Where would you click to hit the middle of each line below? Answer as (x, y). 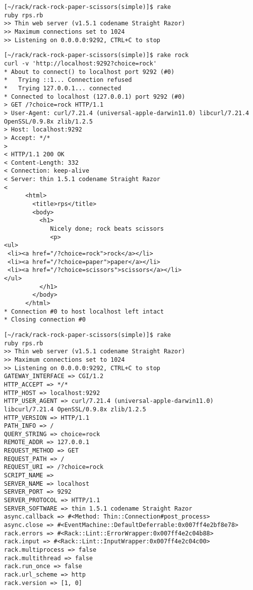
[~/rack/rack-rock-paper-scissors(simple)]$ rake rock (96, 55)
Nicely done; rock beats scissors (107, 229)
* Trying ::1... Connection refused (68, 80)
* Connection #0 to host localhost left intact (84, 311)
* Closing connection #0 (45, 320)
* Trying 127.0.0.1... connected (63, 88)
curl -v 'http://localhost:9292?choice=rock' (80, 63)
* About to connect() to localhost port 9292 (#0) (89, 72)
